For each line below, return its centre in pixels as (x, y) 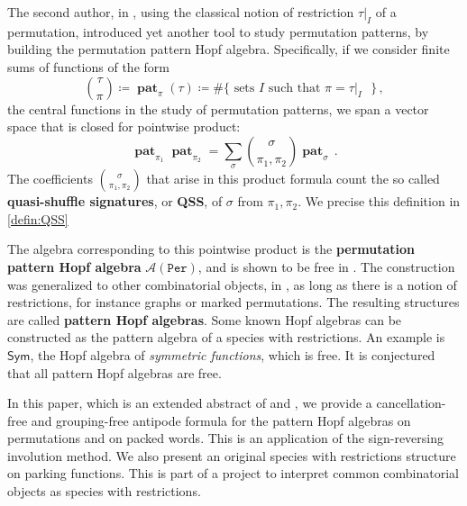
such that (294, 88)
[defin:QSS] (38, 218)
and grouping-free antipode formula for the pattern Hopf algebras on (221, 420)
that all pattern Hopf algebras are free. (114, 372)
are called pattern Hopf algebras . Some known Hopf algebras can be (205, 319)
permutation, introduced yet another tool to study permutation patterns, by (218, 31)
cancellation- (411, 403)
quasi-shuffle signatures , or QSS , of (115, 201)
